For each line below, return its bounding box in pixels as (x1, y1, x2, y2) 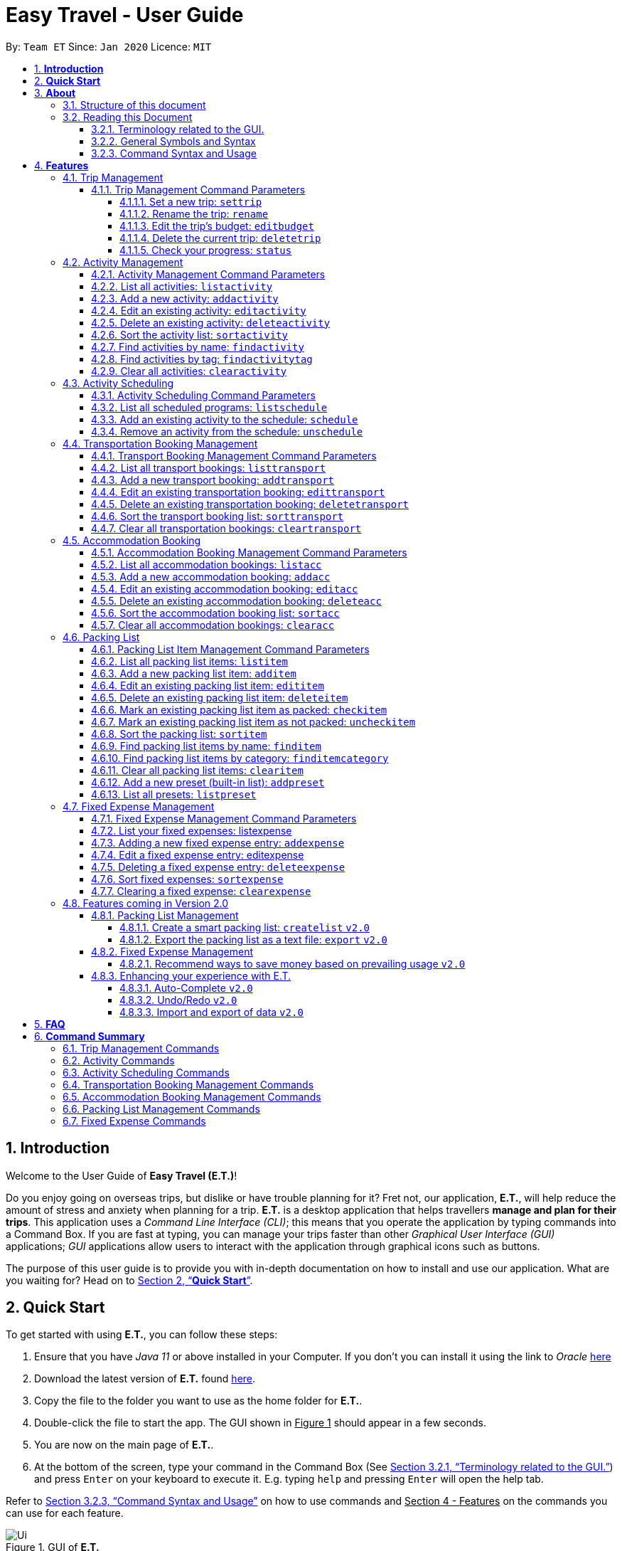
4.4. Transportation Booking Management (63, 437, 258, 450)
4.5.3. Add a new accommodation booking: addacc (91, 570, 331, 583)
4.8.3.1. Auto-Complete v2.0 (119, 981, 253, 994)
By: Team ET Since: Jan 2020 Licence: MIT (6, 40, 212, 53)
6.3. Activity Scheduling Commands (63, 1066, 230, 1079)
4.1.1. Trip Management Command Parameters (91, 183, 306, 196)
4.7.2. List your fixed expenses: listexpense (91, 824, 292, 837)
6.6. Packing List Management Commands (63, 1102, 260, 1115)
